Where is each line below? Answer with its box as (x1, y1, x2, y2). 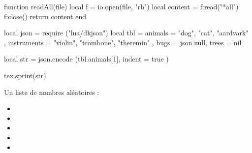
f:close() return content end (4, 11, 86, 21)
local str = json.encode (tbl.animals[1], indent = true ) (4, 54, 169, 64)
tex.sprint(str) (4, 70, 46, 80)
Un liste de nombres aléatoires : (4, 87, 99, 97)
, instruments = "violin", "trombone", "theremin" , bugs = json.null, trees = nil (4, 37, 242, 47)
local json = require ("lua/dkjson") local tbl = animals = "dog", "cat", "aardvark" (4, 28, 249, 38)
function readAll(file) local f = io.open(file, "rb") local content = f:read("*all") (4, 1, 239, 11)
